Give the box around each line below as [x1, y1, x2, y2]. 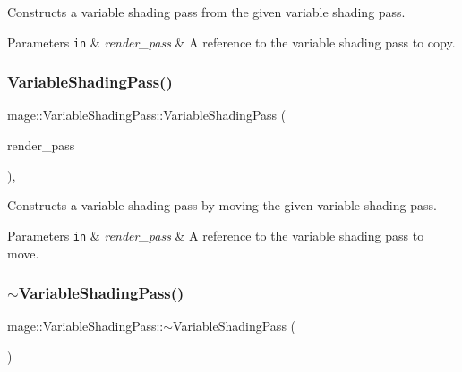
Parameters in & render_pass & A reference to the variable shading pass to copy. [7, 32, 456, 51]
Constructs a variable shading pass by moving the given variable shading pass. [7, 196, 437, 215]
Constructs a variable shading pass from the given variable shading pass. [7, 3, 406, 21]
